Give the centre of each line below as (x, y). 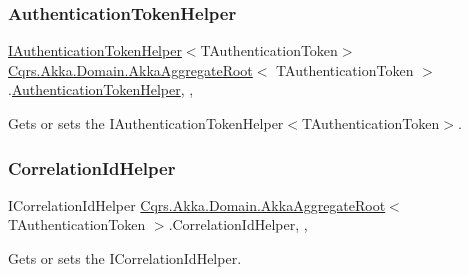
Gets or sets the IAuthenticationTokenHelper (146, 123)
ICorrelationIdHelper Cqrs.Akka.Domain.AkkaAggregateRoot (197, 204)
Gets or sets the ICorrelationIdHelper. (125, 258)
